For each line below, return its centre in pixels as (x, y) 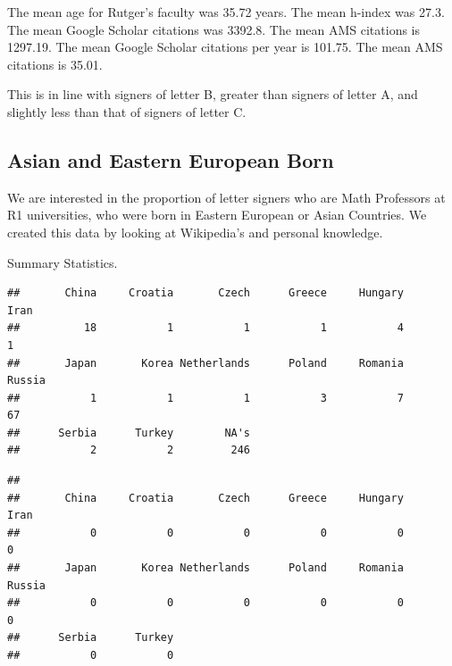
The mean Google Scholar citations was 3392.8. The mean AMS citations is (214, 29)
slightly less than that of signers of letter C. (127, 111)
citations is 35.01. (55, 64)
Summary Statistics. (63, 262)
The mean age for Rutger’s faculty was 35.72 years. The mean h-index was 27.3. (226, 12)
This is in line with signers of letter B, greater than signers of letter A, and (213, 94)
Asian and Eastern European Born (171, 159)
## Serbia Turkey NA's (129, 433)
